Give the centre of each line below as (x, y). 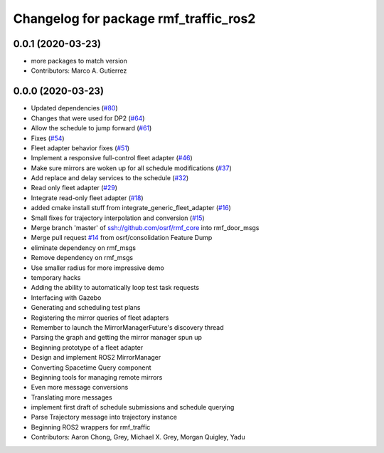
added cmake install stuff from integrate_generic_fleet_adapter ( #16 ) (131, 208)
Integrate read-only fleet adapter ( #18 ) (87, 198)
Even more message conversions (80, 387)
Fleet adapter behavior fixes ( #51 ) (80, 148)
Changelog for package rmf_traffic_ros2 (134, 19)
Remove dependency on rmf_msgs (82, 258)
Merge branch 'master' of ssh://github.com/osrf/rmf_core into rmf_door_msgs (145, 228)
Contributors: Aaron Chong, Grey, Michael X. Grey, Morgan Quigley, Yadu (138, 437)
